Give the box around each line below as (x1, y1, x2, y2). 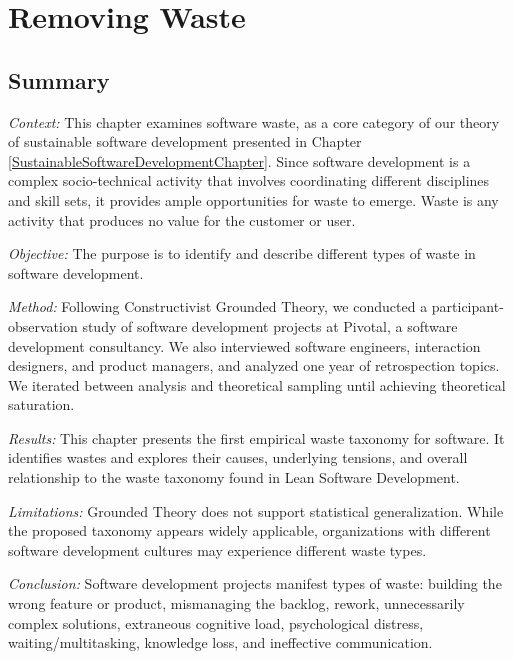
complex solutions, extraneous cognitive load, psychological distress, (8, 612, 424, 633)
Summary (8, 64, 110, 95)
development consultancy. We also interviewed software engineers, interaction (8, 335, 481, 356)
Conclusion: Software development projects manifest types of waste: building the (8, 573, 502, 594)
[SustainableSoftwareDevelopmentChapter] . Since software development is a (8, 150, 471, 171)
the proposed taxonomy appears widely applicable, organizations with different (8, 520, 491, 541)
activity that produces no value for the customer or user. (8, 209, 356, 230)
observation (8, 315, 78, 336)
